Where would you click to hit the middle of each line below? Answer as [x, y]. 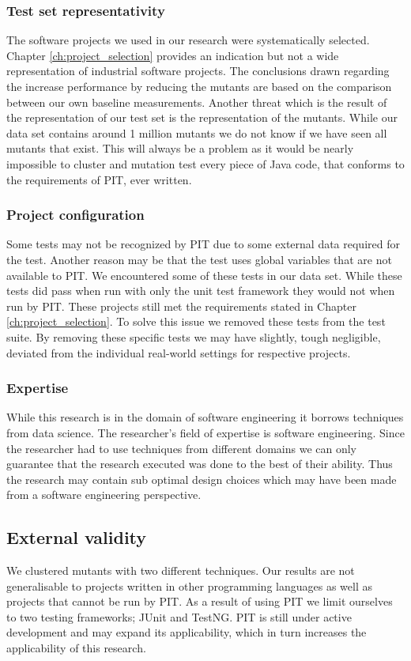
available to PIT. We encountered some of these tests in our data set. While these [204, 275]
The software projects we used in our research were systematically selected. [188, 40]
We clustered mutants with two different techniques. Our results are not [181, 570]
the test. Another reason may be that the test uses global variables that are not [199, 259]
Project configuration [75, 215]
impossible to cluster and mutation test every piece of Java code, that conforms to [205, 163]
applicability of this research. [76, 648]
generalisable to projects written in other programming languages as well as [189, 585]
